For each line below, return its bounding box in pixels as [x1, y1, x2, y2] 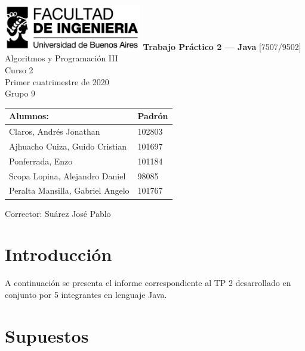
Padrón [137, 110, 168, 122]
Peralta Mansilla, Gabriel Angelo [9, 184, 130, 197]
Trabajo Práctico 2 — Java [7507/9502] [143, 40, 301, 52]
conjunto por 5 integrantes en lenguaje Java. [5, 288, 167, 300]
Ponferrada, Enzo [9, 154, 73, 167]
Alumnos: [9, 110, 49, 122]
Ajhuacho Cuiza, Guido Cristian [9, 139, 127, 152]
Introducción [5, 242, 112, 266]
